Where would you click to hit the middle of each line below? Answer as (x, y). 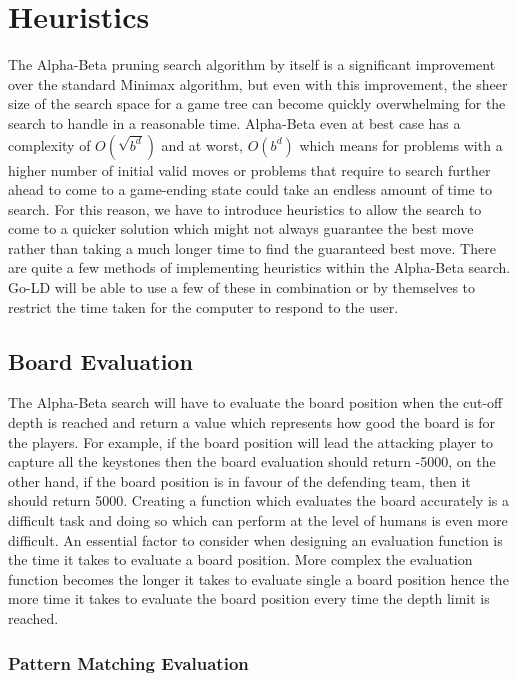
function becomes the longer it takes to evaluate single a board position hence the (258, 578)
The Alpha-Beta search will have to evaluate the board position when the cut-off (255, 402)
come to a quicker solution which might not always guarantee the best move (241, 228)
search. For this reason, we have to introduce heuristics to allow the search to (245, 208)
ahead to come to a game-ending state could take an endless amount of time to (250, 189)
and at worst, (202, 144)
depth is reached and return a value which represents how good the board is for (252, 422)
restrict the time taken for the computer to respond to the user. (203, 306)
